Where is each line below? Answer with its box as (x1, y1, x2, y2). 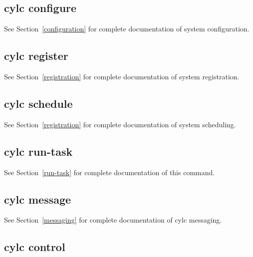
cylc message (4, 191, 71, 207)
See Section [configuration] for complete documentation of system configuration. (4, 23, 250, 34)
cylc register (4, 48, 68, 63)
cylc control (4, 239, 65, 255)
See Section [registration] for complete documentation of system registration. (4, 71, 240, 81)
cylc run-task (4, 143, 73, 159)
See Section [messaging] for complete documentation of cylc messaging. (4, 215, 222, 225)
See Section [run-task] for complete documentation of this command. (4, 167, 215, 177)
